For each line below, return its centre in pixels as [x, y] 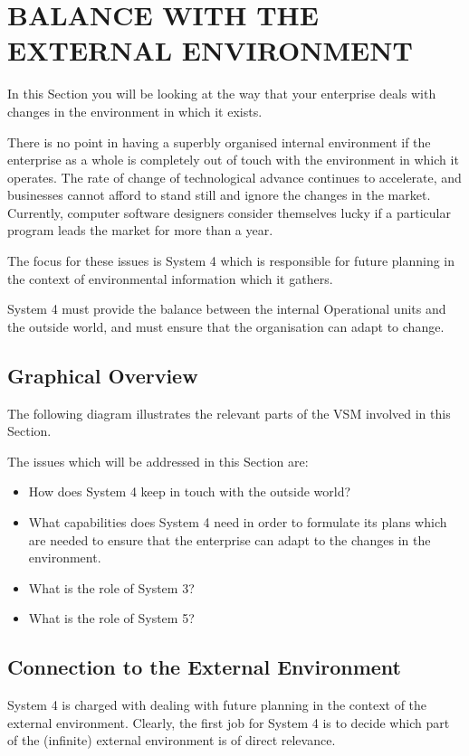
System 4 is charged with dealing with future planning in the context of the [217, 705]
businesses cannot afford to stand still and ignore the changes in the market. [219, 195]
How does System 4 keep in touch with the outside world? [190, 491]
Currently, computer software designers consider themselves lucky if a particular [229, 212]
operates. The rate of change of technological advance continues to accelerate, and [234, 177]
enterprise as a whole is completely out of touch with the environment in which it [233, 160]
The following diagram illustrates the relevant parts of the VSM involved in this [229, 413]
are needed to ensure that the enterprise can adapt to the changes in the [230, 539]
